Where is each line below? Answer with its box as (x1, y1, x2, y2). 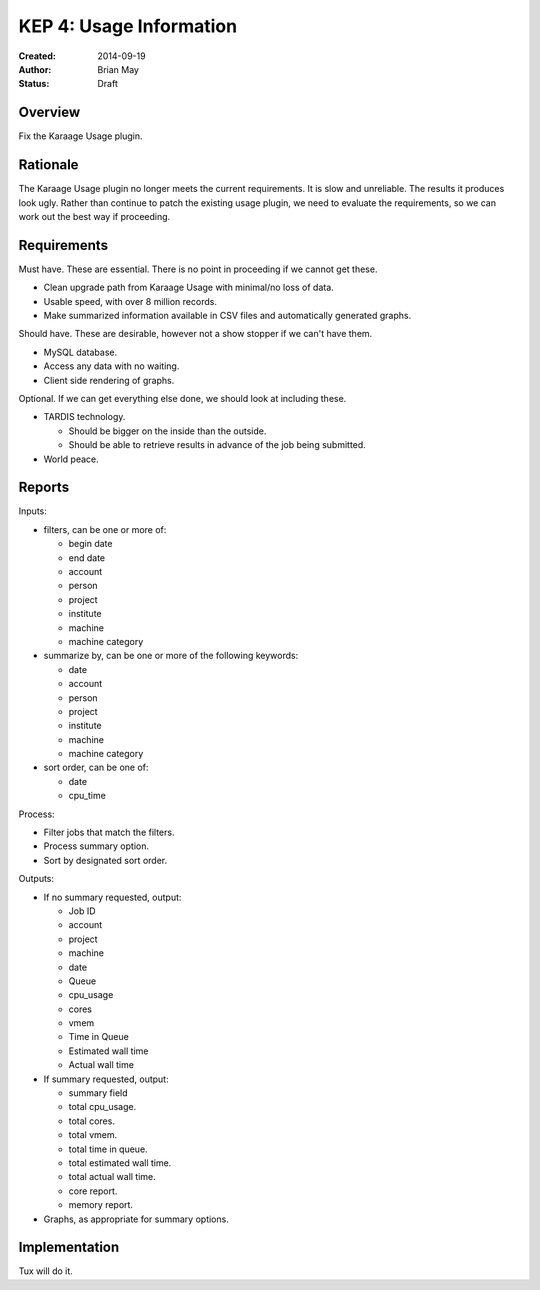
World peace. (43, 453, 99, 465)
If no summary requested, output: (43, 891, 182, 903)
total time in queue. (68, 1143, 149, 1155)
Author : (18, 63, 52, 75)
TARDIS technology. (43, 411, 126, 423)
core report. (68, 1185, 118, 1197)
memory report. (68, 1199, 134, 1211)
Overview (18, 104, 81, 121)
